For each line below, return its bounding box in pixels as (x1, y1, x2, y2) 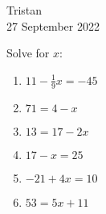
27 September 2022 (6, 17, 100, 34)
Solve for (6, 44, 50, 61)
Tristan (6, 2, 43, 18)
